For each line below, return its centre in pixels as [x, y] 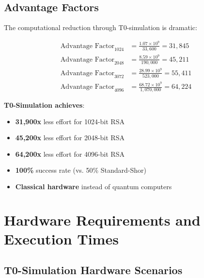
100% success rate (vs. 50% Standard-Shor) [81, 170]
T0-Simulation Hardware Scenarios [93, 270]
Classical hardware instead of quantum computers [94, 186]
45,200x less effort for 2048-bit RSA [70, 138]
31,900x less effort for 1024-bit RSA [70, 121]
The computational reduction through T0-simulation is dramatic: [101, 27]
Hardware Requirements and [102, 220]
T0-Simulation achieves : [44, 105]
